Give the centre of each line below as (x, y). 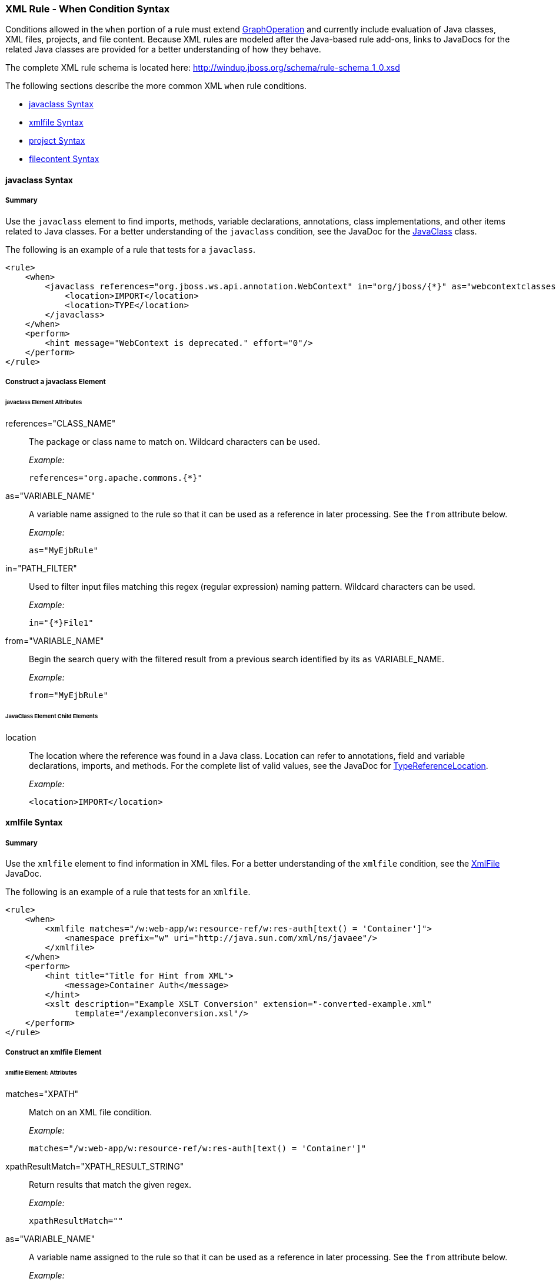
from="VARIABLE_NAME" (55, 640)
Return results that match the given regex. (110, 1185)
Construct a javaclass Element (56, 382)
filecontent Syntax (64, 159)
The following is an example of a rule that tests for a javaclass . (131, 249)
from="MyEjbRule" (69, 695)
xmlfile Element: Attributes (41, 1073)
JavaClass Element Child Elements (52, 716)
